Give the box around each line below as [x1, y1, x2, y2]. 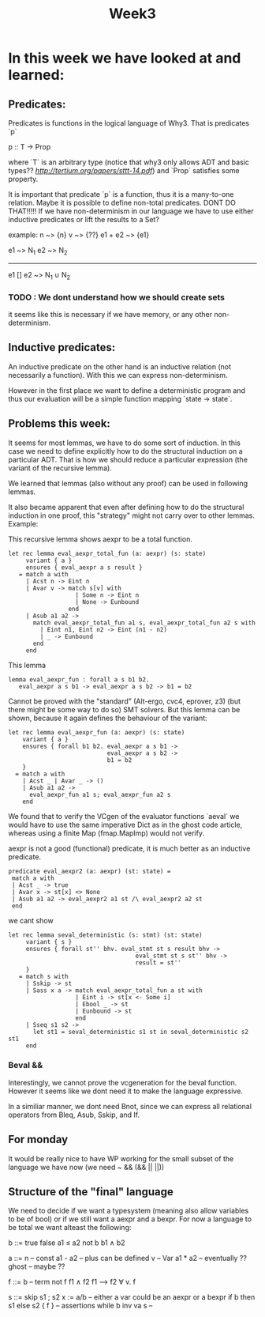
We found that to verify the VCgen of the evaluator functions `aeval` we [8, 811, 240, 821]
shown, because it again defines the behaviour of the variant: [8, 713, 207, 723]
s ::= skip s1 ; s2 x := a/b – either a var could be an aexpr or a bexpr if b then [8, 1292, 256, 1302]
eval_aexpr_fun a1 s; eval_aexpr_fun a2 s [28, 791, 171, 798]
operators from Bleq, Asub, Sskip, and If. [8, 1110, 140, 1119]
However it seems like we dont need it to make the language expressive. [8, 1086, 243, 1096]
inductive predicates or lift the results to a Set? [8, 215, 160, 224]
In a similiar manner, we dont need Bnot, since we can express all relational [8, 1101, 252, 1111]
